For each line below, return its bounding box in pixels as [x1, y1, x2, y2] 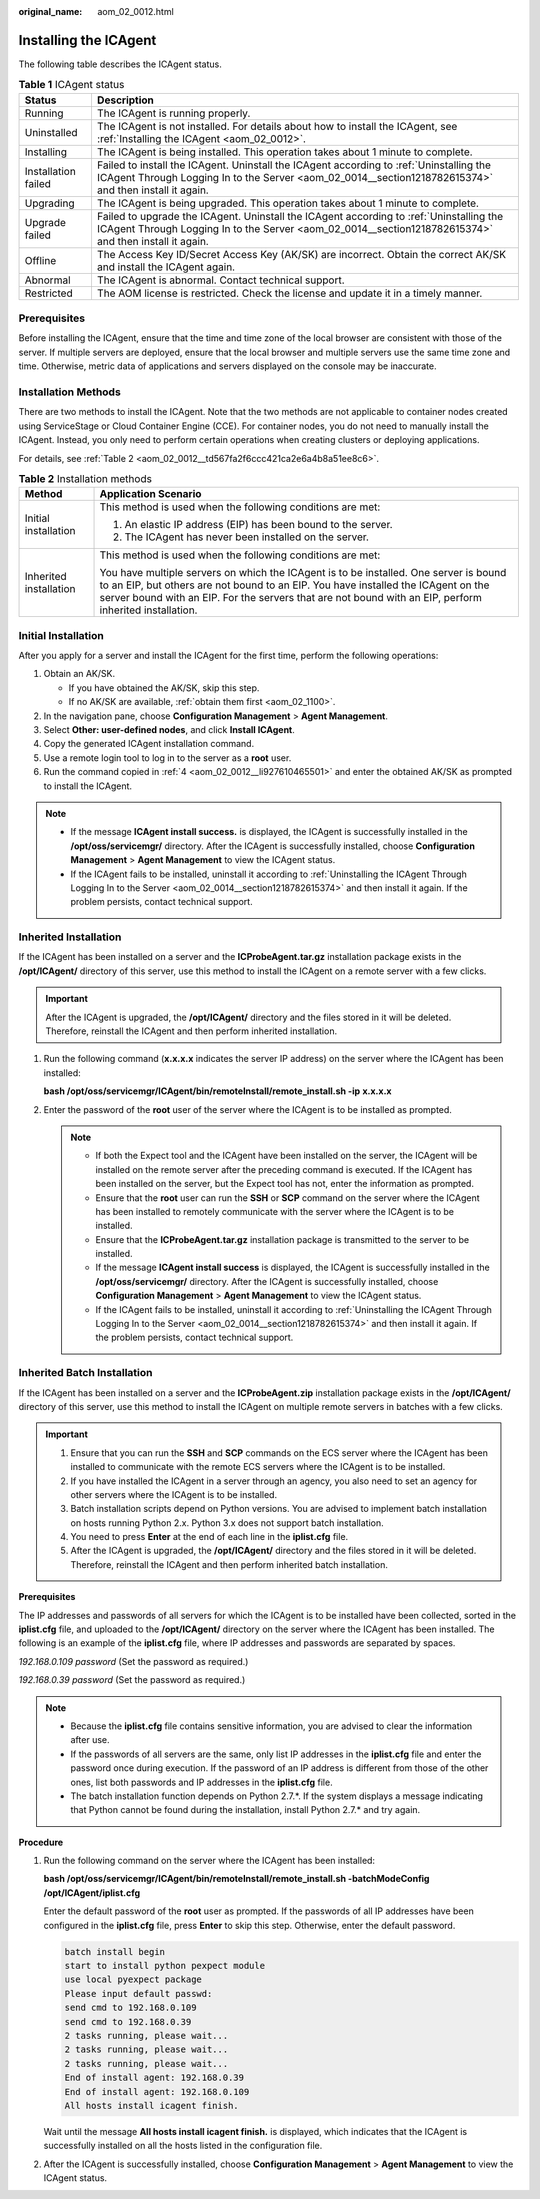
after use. [70, 1734, 110, 1746]
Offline [24, 253, 57, 267]
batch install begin [64, 1946, 165, 1957]
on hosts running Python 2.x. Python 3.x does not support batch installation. [70, 1516, 384, 1529]
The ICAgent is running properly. [96, 106, 251, 120]
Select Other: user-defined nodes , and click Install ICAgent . [43, 723, 295, 735]
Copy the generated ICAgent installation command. [43, 738, 255, 750]
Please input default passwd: [64, 1988, 213, 1999]
